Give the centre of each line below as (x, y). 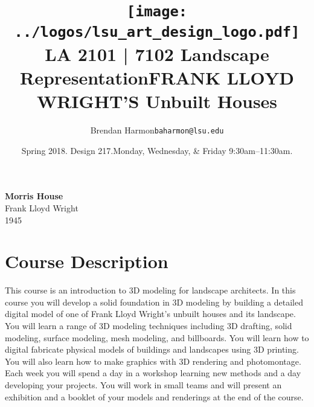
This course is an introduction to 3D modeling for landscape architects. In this (150, 290)
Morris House (34, 196)
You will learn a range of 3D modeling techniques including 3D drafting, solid (149, 326)
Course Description (87, 261)
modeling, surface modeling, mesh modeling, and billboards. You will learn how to (157, 337)
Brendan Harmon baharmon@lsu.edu (157, 130)
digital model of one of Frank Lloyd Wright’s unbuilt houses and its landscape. (150, 314)
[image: (157, 12)
